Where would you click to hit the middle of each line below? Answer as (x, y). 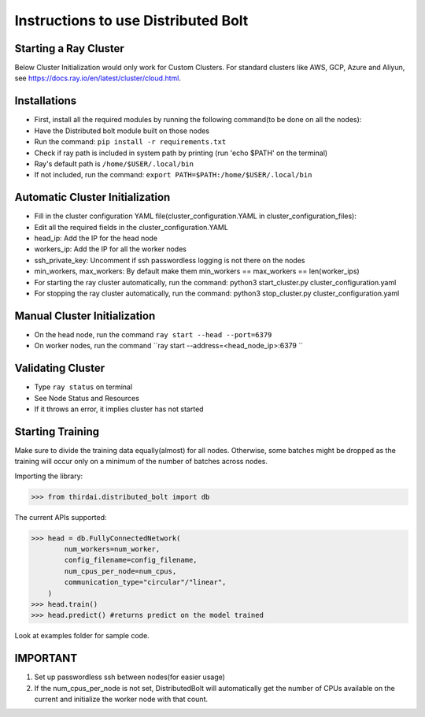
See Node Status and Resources (87, 398)
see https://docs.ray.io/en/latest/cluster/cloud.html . (98, 78)
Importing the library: (49, 476)
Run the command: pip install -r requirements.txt (130, 142)
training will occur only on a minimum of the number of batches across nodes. (141, 462)
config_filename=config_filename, (131, 560)
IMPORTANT (46, 658)
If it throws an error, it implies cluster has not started (119, 409)
